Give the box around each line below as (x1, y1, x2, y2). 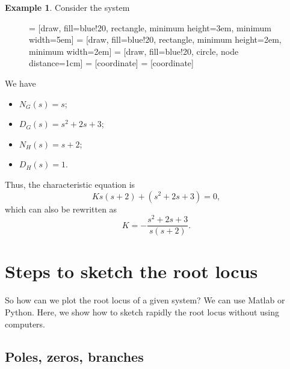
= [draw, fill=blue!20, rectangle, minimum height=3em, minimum (29, 21, 271, 34)
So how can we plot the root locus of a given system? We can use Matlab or (5, 294, 285, 306)
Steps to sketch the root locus (5, 259, 258, 284)
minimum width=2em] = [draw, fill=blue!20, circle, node (29, 45, 239, 57)
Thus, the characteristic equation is (5, 178, 135, 190)
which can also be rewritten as (5, 202, 117, 215)
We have (5, 76, 36, 89)
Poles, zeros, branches (5, 347, 144, 365)
